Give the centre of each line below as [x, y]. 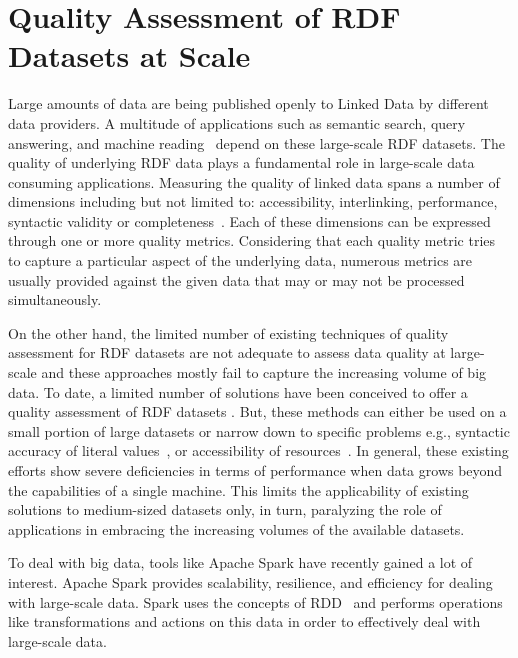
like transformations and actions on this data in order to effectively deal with [244, 621]
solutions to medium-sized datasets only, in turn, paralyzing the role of [225, 509]
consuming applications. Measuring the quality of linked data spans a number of [254, 181]
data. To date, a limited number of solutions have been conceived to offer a [238, 391]
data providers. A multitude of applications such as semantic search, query [237, 122]
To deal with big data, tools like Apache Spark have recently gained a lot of [240, 562]
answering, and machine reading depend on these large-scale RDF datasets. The [256, 142]
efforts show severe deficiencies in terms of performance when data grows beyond [255, 470]
